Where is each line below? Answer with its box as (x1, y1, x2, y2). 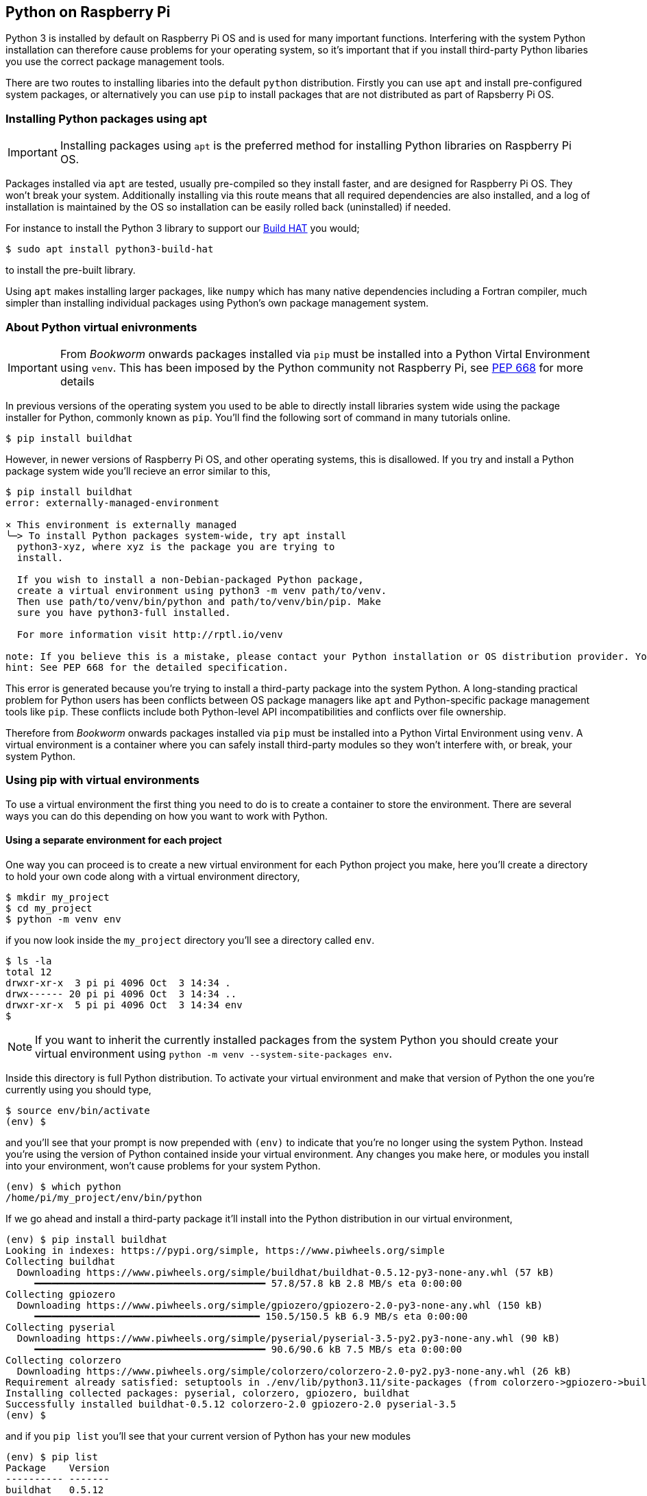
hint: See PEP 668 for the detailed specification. (5, 661, 289, 673)
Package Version (5, 1462, 110, 1473)
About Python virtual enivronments (5, 320, 197, 334)
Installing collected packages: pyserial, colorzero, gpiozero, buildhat (5, 1387, 411, 1399)
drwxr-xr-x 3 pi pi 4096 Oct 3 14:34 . (5, 977, 231, 988)
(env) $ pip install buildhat (5, 1233, 168, 1245)
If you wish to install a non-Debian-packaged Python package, (16, 573, 364, 585)
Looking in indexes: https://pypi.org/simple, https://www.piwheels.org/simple (5, 1244, 445, 1256)
